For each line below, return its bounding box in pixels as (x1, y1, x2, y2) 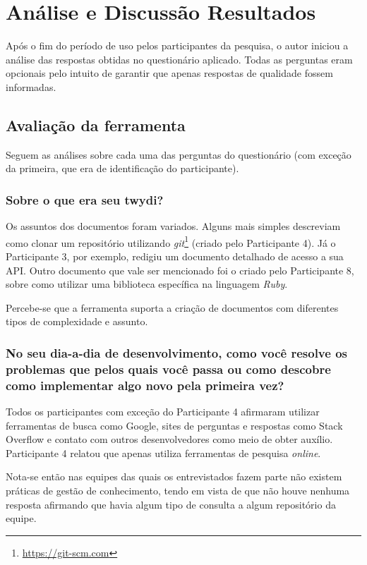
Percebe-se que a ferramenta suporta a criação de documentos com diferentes (6, 300, 339, 315)
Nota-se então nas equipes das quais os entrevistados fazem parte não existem (6, 469, 342, 484)
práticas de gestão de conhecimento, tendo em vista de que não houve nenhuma (6, 482, 350, 497)
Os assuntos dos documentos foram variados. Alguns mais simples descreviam (6, 219, 341, 233)
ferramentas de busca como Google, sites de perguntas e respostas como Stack (6, 418, 343, 432)
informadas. (6, 79, 56, 94)
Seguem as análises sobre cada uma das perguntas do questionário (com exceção (6, 147, 351, 162)
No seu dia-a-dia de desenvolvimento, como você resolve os (6, 344, 347, 361)
